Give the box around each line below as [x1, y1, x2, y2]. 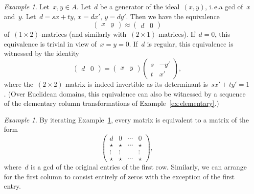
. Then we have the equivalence [126, 11, 220, 21]
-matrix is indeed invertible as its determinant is [63, 78, 208, 89]
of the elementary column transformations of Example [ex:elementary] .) [4, 98, 219, 108]
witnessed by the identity [4, 48, 79, 58]
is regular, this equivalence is [147, 38, 233, 48]
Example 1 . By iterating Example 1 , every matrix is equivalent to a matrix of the [4, 114, 249, 124]
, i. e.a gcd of [205, 1, 243, 11]
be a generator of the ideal [100, 1, 180, 11]
